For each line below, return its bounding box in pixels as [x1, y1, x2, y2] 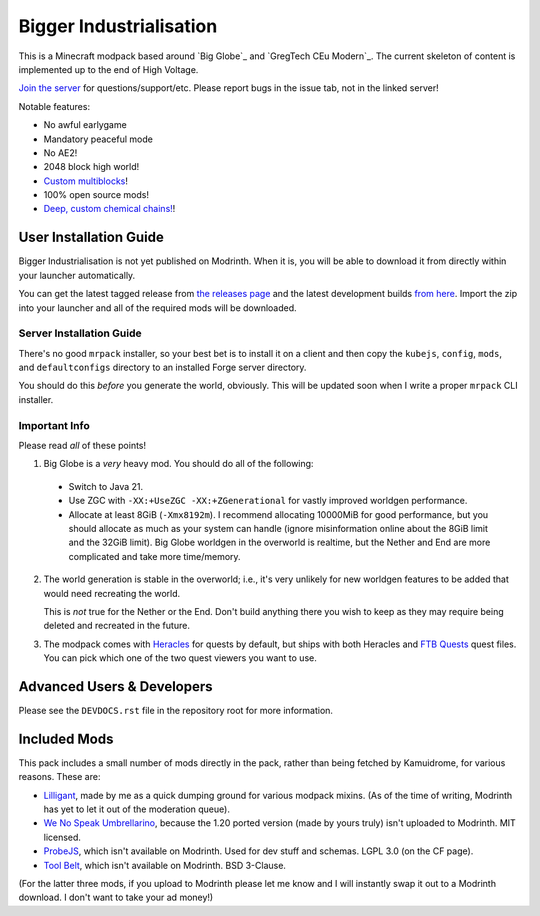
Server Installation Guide [18, 326, 142, 340]
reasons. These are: [18, 771, 101, 783]
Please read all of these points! [18, 439, 147, 451]
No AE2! [43, 146, 78, 159]
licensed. [43, 831, 82, 843]
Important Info [18, 418, 90, 432]
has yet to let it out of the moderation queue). [43, 803, 230, 815]
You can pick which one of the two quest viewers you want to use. [43, 652, 317, 664]
